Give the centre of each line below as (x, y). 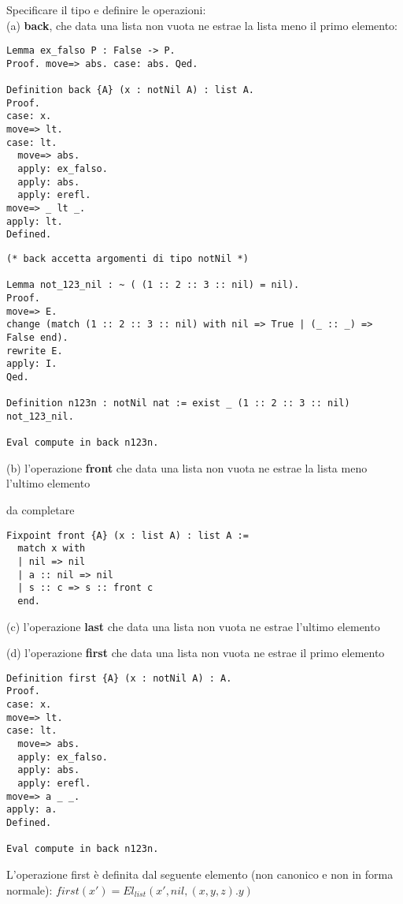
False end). (37, 337)
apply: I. (32, 364)
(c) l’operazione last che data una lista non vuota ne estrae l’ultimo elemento (193, 626)
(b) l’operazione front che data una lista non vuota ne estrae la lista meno (187, 467)
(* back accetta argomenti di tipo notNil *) (128, 259)
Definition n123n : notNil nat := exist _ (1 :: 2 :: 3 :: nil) (178, 403)
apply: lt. (35, 221)
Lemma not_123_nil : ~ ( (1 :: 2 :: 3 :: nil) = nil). (153, 285)
